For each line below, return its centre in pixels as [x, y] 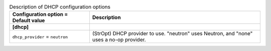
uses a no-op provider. [119, 40]
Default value [29, 21]
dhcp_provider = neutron [40, 37]
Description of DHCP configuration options [60, 7]
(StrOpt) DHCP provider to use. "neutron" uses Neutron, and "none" [172, 34]
